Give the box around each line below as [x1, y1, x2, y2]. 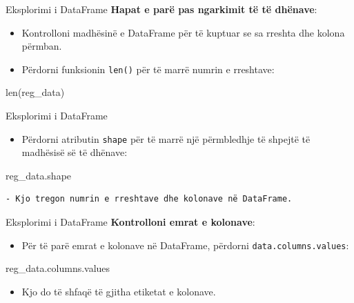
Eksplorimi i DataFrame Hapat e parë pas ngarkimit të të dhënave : [6, 2, 317, 16]
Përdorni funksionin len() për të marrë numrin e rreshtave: [21, 61, 275, 76]
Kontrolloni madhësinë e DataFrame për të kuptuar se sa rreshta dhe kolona [21, 25, 345, 39]
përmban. [21, 39, 62, 53]
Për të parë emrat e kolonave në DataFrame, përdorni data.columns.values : [21, 237, 349, 252]
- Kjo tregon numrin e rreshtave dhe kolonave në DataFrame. [6, 194, 293, 204]
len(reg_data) [6, 85, 65, 99]
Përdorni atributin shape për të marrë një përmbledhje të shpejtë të [21, 131, 311, 146]
